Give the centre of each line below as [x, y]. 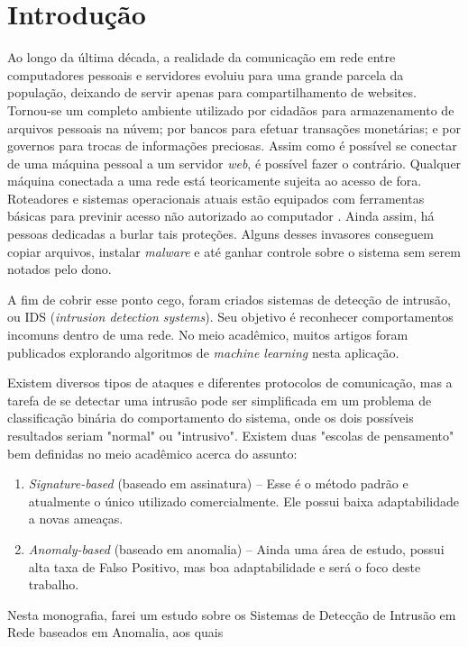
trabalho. [54, 584]
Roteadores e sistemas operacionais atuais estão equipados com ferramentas [216, 198]
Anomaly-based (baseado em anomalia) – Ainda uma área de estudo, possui [236, 548]
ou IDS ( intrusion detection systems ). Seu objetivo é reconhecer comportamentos [230, 317]
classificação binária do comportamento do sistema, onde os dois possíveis [211, 418]
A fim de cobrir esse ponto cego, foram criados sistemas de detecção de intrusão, [229, 299]
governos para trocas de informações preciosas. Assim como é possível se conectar [232, 146]
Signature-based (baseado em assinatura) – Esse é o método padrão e [218, 483]
